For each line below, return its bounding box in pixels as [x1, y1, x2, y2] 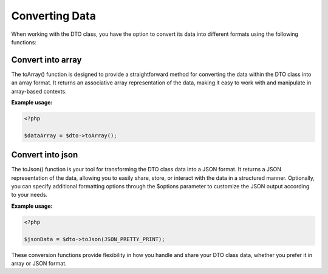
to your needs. [11, 191, 48, 199]
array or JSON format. [11, 259, 67, 267]
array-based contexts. [11, 87, 67, 95]
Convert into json [11, 149, 78, 160]
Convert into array [11, 55, 82, 65]
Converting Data [11, 9, 97, 22]
